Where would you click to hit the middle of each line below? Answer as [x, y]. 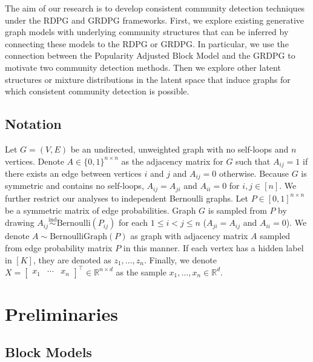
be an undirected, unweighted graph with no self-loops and [180, 149]
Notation [33, 124]
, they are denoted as [72, 259]
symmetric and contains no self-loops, [74, 186]
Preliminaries [61, 313]
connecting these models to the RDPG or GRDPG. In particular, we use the [147, 43]
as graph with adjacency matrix [189, 236]
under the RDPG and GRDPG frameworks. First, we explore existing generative [155, 20]
